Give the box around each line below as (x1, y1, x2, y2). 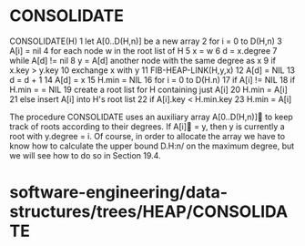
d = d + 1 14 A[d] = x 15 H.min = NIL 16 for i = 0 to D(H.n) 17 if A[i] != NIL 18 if (9, 74, 296, 85)
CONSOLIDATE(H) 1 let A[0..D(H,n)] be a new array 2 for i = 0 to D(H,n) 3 (9, 36, 282, 46)
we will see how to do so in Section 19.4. (9, 149, 161, 160)
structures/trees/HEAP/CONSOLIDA (9, 201, 289, 222)
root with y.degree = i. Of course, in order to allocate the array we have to (9, 130, 285, 141)
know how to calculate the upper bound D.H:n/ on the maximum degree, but (9, 140, 295, 151)
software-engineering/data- (9, 182, 229, 203)
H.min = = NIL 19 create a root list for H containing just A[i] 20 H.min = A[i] (9, 84, 289, 95)
